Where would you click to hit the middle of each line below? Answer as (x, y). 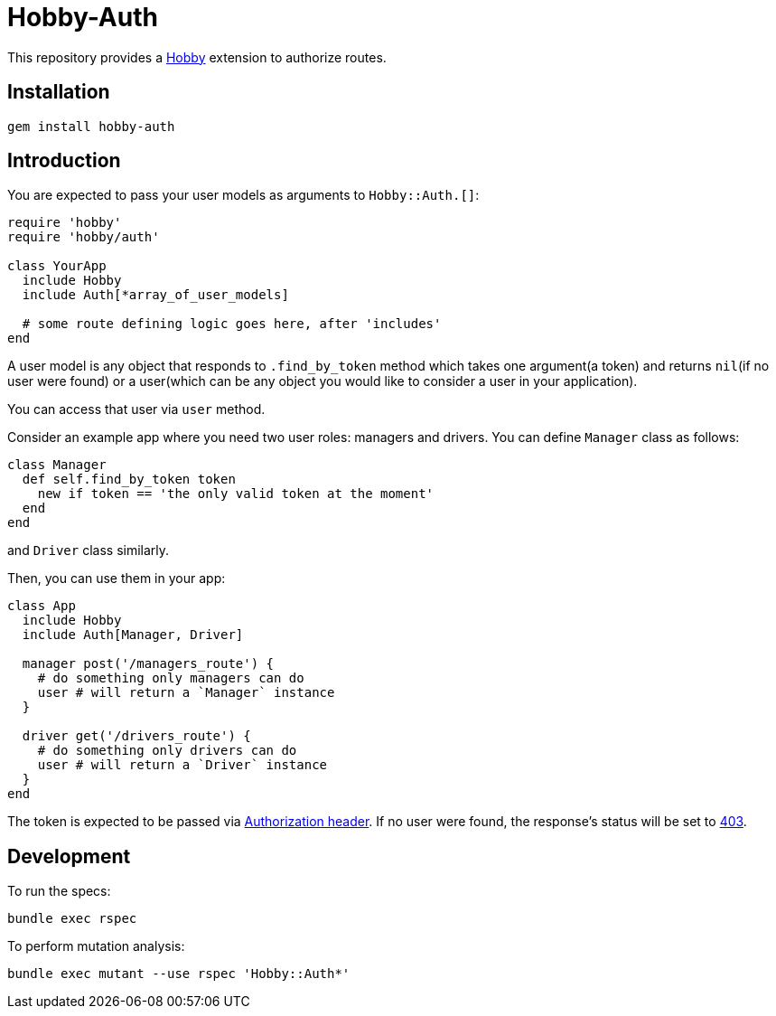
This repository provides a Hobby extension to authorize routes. (197, 57)
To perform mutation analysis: (96, 946)
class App (42, 606)
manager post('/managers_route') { (148, 664)
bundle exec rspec (72, 919)
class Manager (57, 465)
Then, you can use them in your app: (117, 579)
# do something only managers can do (171, 678)
